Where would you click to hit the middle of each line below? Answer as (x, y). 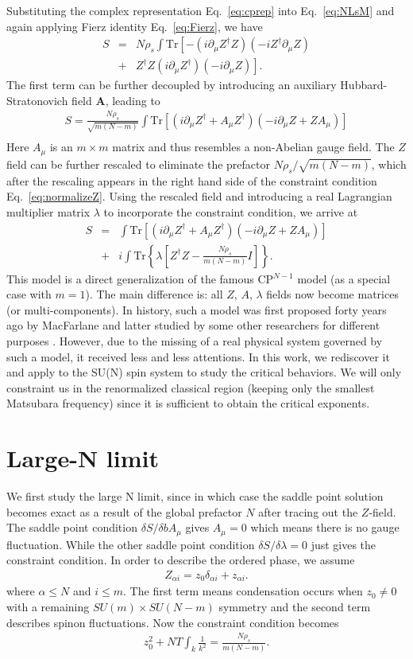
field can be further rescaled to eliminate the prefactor (138, 164)
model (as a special (344, 278)
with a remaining (48, 606)
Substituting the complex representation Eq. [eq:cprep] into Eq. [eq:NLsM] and (201, 10)
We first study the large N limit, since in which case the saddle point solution (195, 496)
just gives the (344, 544)
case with (29, 294)
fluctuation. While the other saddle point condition (131, 544)
